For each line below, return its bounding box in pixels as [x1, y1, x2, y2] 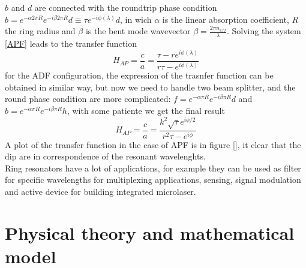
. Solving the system [226, 25, 301, 37]
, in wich [120, 13, 152, 25]
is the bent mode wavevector [85, 25, 191, 37]
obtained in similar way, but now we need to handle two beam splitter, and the [5, 80, 296, 93]
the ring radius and [5, 25, 76, 37]
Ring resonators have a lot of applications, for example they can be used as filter [5, 161, 301, 174]
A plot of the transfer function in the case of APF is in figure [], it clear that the [5, 138, 301, 150]
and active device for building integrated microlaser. [5, 185, 196, 198]
